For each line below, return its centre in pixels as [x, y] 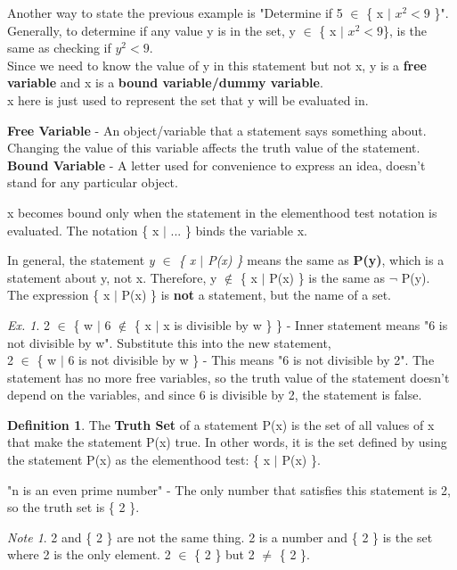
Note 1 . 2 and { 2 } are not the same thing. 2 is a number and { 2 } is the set [220, 537]
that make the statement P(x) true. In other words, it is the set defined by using [227, 442]
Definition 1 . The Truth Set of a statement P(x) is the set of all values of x [221, 424]
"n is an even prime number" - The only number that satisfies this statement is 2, [229, 489]
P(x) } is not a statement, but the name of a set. [257, 295]
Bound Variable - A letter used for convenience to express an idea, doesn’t [216, 165]
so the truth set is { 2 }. [73, 507]
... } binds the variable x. [239, 230]
